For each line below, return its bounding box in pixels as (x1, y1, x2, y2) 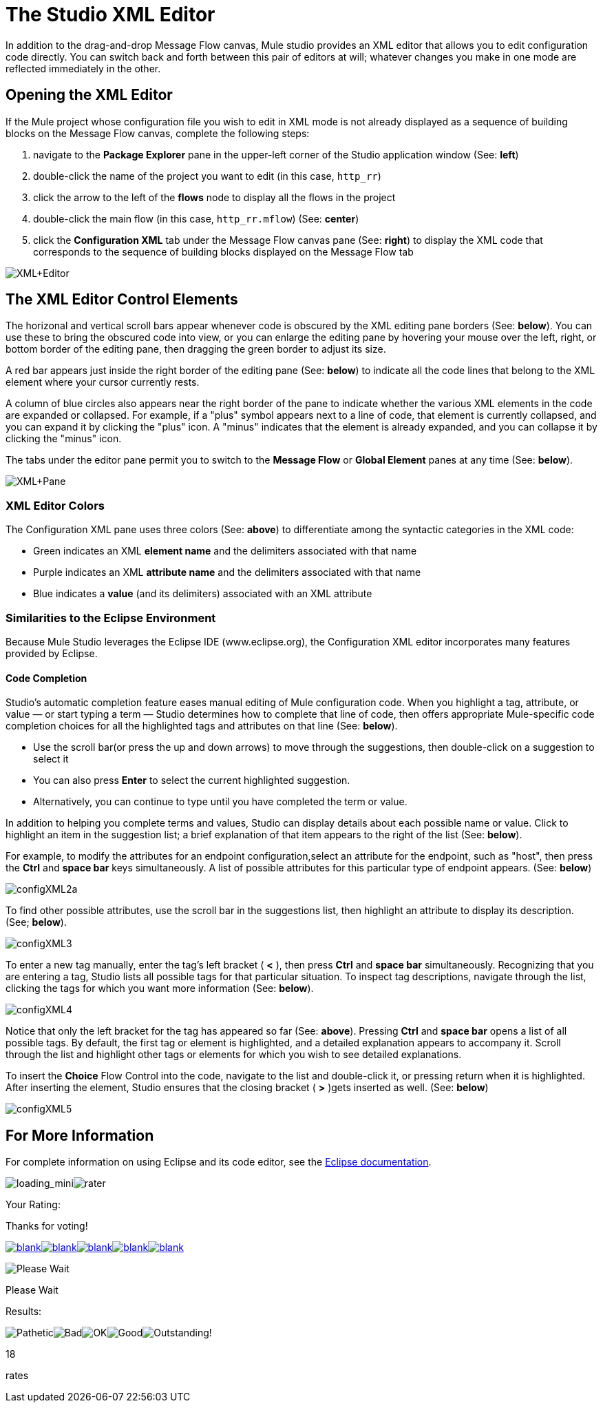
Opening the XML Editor (6, 86, 173, 104)
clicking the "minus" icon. (6, 433, 122, 445)
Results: (6, 1305, 42, 1317)
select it (33, 753, 69, 765)
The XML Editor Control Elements (6, 291, 238, 309)
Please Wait (6, 1284, 59, 1296)
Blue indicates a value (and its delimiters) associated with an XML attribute (33, 588, 372, 600)
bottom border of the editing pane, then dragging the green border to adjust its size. (6, 343, 386, 355)
